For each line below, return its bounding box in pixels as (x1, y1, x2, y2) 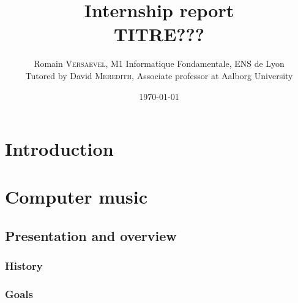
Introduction (5, 136, 114, 161)
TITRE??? (114, 21, 204, 47)
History (5, 258, 43, 274)
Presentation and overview (5, 226, 177, 245)
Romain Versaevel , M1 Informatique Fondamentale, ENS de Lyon (34, 57, 285, 70)
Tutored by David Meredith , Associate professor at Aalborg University (25, 69, 293, 82)
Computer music (5, 184, 148, 209)
